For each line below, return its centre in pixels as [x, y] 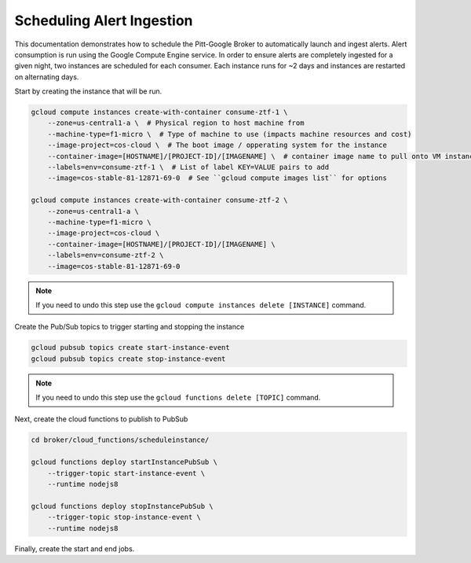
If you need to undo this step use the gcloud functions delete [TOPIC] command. [178, 398]
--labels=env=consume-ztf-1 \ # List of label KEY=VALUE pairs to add [188, 167]
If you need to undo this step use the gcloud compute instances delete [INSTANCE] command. [201, 305]
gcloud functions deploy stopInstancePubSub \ [122, 506]
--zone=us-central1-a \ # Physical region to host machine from [176, 123]
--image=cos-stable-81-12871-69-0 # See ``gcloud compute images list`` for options [217, 178]
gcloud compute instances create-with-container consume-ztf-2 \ [159, 200]
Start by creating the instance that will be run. [88, 91]
